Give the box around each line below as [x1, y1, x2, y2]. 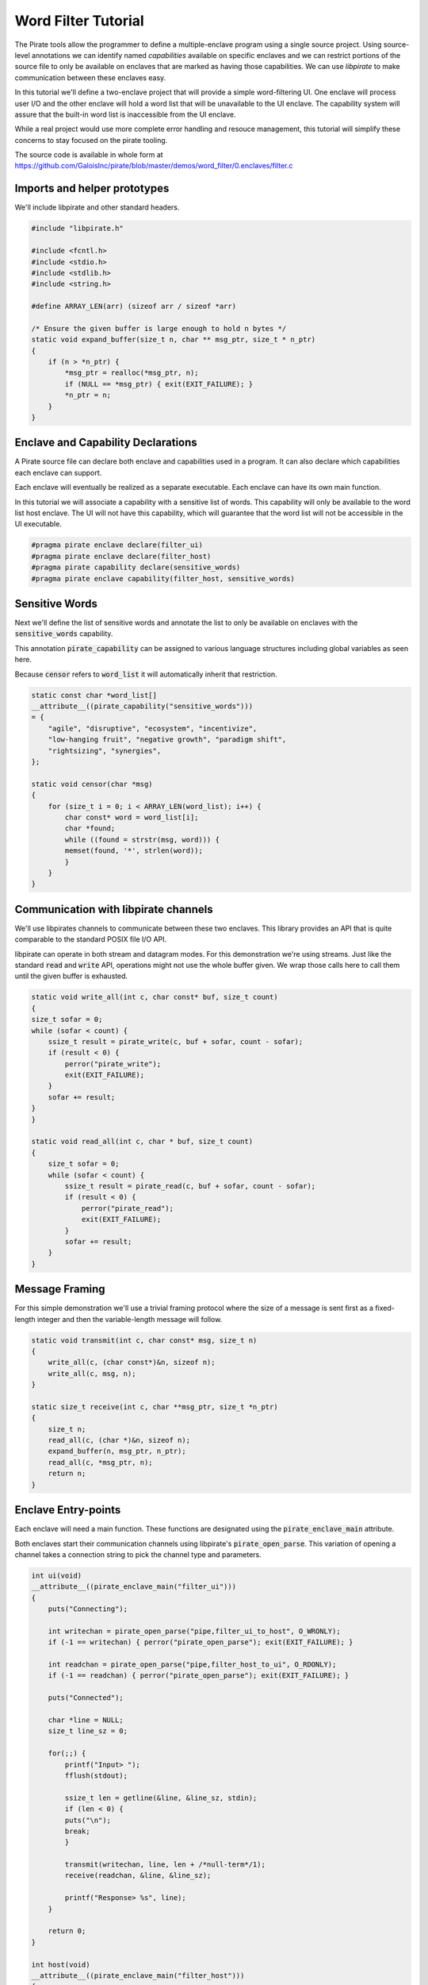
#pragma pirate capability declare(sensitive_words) [31, 563, 241, 572]
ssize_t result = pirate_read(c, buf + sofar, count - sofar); [64, 1181, 316, 1190]
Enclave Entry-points [14, 1503, 121, 1517]
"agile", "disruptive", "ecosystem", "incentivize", [48, 723, 258, 733]
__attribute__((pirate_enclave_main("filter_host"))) [31, 1971, 245, 1980]
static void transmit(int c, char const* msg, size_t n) [31, 1336, 258, 1345]
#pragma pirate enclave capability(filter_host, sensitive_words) [31, 574, 295, 583]
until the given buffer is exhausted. [14, 971, 128, 981]
